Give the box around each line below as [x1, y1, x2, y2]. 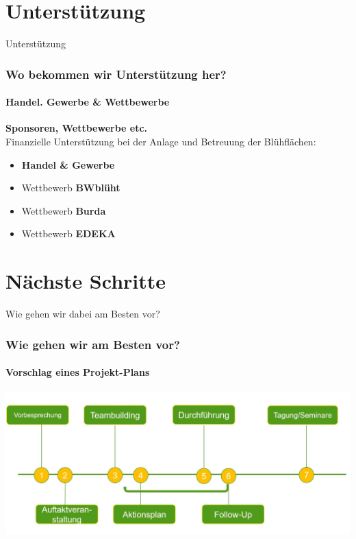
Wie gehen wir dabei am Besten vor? [5, 307, 160, 321]
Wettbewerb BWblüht [21, 180, 120, 195]
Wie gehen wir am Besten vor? [5, 335, 180, 352]
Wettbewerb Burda [21, 203, 106, 217]
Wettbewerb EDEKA [21, 226, 116, 241]
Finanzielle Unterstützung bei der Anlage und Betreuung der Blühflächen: [5, 134, 316, 148]
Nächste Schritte [5, 267, 166, 295]
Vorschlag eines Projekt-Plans [5, 365, 150, 379]
